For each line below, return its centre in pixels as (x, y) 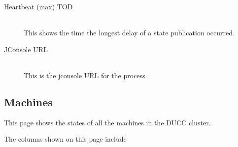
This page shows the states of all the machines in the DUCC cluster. (107, 122)
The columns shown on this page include (65, 139)
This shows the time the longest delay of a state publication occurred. (129, 33)
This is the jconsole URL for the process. (85, 75)
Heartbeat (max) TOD (38, 6)
